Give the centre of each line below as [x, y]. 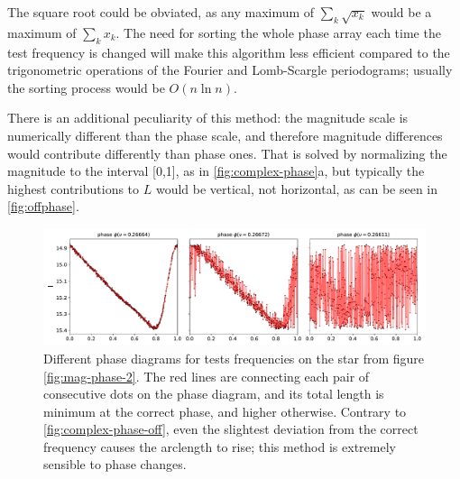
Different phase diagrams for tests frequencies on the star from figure [234, 358]
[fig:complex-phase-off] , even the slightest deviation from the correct [231, 429]
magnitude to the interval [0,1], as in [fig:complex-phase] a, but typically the [216, 171]
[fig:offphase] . [43, 206]
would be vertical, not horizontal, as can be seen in [297, 188]
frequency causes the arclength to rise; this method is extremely [220, 446]
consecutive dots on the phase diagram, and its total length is [214, 394]
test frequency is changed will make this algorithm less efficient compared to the [229, 52]
